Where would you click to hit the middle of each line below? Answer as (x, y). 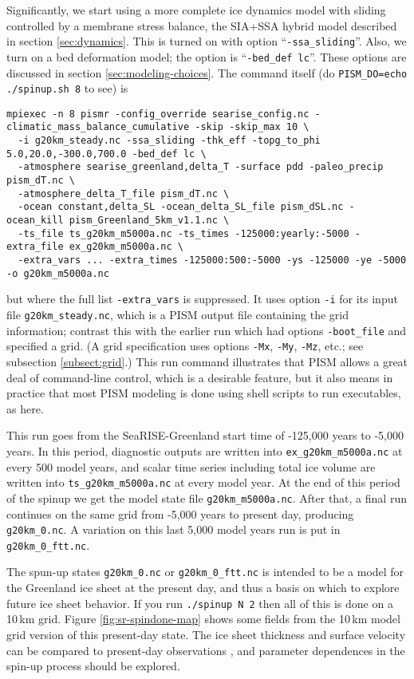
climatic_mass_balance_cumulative (98, 127)
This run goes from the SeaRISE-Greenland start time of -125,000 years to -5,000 (205, 435)
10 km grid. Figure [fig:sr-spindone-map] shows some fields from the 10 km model (203, 619)
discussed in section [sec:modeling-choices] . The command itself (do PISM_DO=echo (207, 72)
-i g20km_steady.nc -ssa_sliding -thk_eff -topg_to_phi (169, 141)
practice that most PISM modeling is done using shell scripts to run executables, (204, 393)
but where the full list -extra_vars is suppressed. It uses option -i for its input (202, 299)
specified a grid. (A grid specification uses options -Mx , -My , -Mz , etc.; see (185, 346)
